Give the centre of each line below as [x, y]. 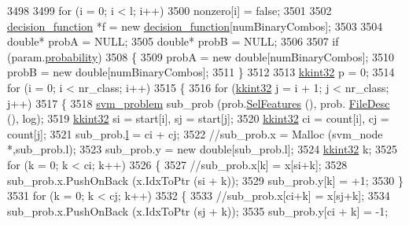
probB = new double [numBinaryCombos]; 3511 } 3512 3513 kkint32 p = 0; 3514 [201, 72]
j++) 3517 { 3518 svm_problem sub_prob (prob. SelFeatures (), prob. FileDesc [199, 103]
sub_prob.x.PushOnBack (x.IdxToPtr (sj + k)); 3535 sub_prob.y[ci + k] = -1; [198, 210]
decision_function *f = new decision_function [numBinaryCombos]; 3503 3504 [195, 26]
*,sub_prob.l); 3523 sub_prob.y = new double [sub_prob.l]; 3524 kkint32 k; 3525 [202, 149]
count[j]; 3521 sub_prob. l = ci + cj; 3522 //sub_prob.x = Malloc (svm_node [195, 133]
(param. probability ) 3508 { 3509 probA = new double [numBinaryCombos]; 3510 [201, 56]
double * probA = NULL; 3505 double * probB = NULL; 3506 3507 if [173, 41]
